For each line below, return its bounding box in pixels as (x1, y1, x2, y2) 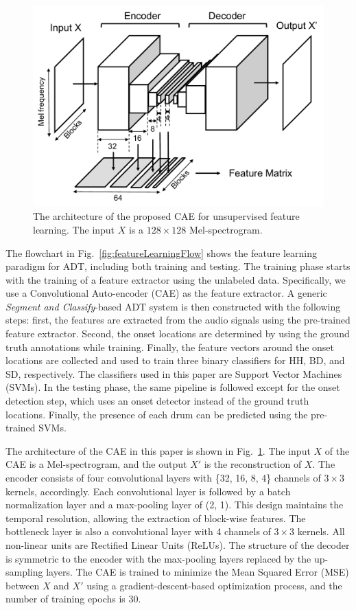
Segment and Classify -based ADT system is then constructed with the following (5, 299, 341, 313)
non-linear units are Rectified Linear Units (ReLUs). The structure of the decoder (5, 537, 350, 552)
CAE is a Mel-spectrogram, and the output (5, 457, 187, 471)
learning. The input (33, 222, 115, 236)
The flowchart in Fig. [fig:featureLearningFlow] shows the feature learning (5, 245, 318, 260)
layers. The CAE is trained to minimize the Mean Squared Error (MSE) (46, 565, 349, 579)
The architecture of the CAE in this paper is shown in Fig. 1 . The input (5, 443, 311, 457)
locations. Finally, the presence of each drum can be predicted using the (5, 407, 308, 421)
